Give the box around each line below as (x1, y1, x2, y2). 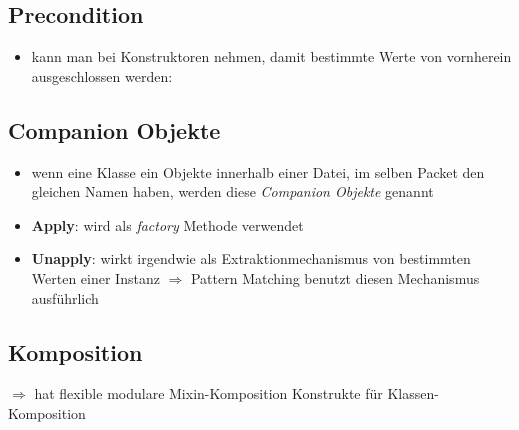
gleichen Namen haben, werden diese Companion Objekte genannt (31, 181, 434, 202)
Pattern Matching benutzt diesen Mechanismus (190, 267, 480, 288)
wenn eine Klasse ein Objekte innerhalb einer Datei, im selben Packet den (31, 161, 485, 182)
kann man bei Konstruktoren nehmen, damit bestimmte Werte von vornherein (31, 46, 512, 67)
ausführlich (31, 287, 99, 308)
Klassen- (387, 383, 439, 404)
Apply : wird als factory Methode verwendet (31, 214, 304, 235)
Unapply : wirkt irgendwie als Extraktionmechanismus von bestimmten (31, 248, 471, 269)
